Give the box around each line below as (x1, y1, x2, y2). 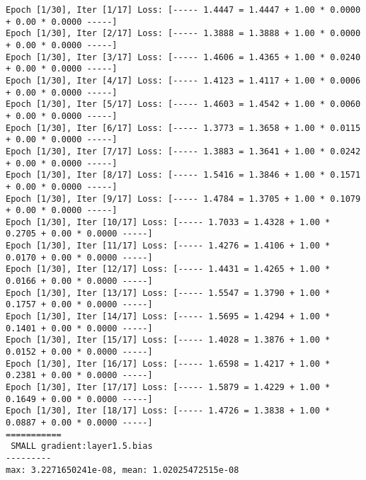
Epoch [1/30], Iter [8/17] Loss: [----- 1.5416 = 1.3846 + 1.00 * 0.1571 (6, 170, 361, 181)
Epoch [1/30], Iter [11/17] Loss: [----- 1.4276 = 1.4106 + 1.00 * (6, 241, 331, 251)
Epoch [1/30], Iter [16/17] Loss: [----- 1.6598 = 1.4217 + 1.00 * (6, 358, 331, 369)
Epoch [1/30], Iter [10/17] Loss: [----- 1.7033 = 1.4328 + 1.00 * (6, 217, 331, 227)
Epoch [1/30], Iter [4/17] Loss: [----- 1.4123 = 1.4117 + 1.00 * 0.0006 (6, 75, 361, 86)
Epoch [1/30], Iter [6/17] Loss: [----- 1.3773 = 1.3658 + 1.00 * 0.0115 (6, 122, 361, 133)
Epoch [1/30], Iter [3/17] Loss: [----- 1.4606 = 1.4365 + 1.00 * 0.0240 (6, 52, 361, 62)
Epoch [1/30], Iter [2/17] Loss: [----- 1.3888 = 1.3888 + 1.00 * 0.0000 (6, 28, 361, 39)
